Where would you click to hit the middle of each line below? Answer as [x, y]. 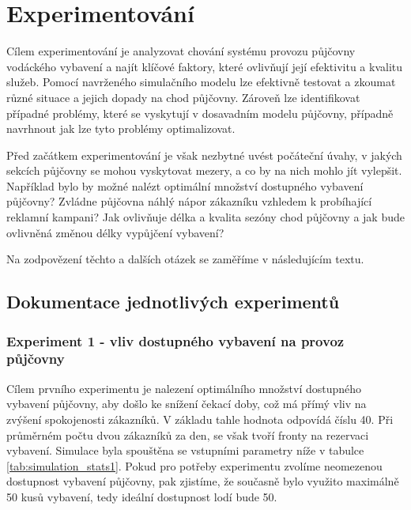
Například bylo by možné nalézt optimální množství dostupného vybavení [185, 185]
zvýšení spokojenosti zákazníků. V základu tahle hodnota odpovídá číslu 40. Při [200, 419]
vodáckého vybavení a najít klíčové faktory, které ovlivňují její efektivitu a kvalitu [205, 66]
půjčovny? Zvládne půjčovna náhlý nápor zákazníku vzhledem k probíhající [189, 201]
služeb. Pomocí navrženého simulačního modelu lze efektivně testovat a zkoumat [201, 82]
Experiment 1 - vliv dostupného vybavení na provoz [175, 340]
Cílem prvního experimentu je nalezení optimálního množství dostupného [184, 388]
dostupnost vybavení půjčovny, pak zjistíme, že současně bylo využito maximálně [203, 481]
